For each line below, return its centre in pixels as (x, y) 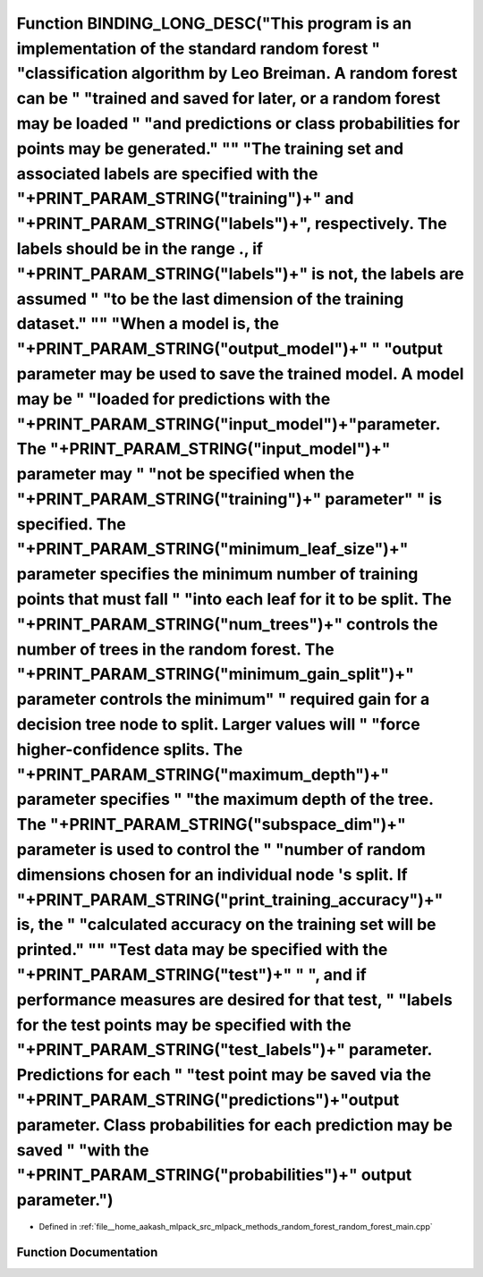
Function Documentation (87, 1252)
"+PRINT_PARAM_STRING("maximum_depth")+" (203, 774)
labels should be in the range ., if (140, 248)
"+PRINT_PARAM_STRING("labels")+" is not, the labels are (240, 274)
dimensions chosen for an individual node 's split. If (212, 874)
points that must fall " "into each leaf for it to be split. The (234, 600)
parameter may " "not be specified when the (186, 474)
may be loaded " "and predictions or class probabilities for (238, 123)
